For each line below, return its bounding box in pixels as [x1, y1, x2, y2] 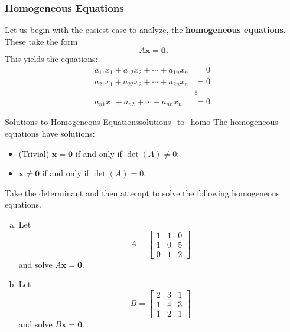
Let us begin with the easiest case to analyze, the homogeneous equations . [5, 24, 286, 36]
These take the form [5, 35, 78, 47]
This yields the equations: [5, 52, 98, 65]
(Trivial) [18, 147, 50, 159]
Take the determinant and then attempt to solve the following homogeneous [5, 186, 280, 199]
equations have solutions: [5, 127, 95, 140]
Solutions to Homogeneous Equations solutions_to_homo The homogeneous [5, 116, 278, 128]
